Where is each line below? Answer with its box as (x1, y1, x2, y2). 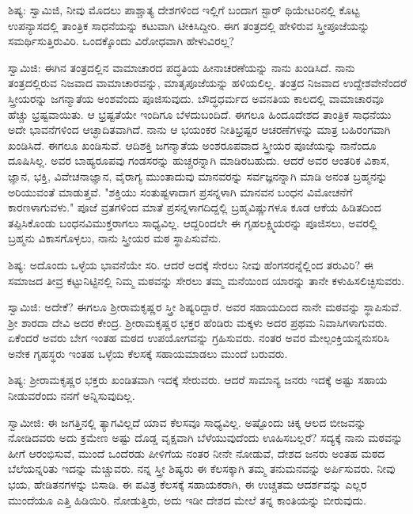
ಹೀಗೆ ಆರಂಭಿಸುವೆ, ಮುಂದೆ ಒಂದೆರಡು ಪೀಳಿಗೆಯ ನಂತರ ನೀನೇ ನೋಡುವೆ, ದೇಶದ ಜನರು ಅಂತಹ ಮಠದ (8, 444, 385, 461)
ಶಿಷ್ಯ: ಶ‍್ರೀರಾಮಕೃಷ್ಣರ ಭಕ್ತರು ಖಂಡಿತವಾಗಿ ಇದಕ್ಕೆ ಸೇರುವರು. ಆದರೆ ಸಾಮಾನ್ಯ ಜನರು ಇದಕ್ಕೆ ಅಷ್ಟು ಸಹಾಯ (8, 371, 388, 388)
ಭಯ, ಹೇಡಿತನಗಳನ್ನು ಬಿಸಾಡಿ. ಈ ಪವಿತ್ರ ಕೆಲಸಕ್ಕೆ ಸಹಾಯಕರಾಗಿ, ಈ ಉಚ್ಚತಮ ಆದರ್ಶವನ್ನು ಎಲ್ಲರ (8, 476, 367, 493)
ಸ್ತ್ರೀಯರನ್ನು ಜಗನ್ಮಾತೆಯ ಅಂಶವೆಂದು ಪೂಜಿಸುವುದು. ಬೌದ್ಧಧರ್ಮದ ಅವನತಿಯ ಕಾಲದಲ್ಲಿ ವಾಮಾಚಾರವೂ (8, 89, 385, 106)
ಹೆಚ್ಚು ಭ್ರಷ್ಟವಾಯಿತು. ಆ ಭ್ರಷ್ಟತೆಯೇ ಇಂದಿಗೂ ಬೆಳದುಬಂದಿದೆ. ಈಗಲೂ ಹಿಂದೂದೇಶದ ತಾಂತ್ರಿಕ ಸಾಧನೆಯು (8, 105, 392, 122)
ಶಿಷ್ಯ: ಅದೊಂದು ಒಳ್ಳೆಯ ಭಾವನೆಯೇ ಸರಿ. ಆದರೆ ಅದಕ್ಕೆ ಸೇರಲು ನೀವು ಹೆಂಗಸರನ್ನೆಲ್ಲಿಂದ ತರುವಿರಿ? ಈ (8, 256, 373, 272)
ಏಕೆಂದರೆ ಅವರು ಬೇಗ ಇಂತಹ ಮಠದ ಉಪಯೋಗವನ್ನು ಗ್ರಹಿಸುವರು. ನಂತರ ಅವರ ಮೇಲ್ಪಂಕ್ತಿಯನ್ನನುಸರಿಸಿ (8, 329, 389, 346)
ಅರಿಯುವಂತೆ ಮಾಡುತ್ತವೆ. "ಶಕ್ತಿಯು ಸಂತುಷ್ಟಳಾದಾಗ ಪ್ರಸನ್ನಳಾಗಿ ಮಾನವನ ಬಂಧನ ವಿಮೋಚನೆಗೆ (8, 183, 353, 200)
